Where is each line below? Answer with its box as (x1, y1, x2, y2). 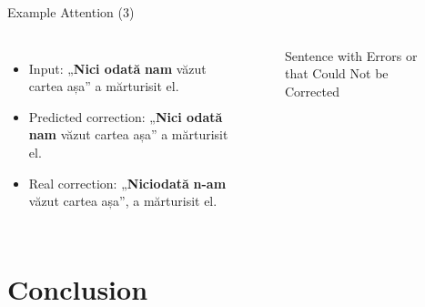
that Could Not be (284, 64, 389, 83)
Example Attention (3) (7, 3, 135, 21)
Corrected (284, 81, 339, 100)
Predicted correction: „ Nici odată (28, 107, 223, 126)
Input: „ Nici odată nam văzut (28, 58, 207, 77)
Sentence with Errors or (284, 46, 418, 65)
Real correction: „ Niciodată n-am (28, 173, 227, 192)
